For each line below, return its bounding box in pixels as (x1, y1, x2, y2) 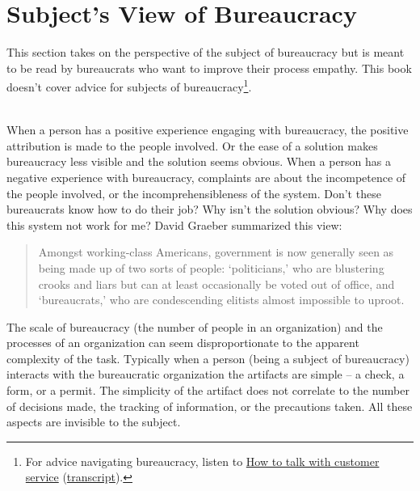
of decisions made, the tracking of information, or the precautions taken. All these (6, 397, 413, 414)
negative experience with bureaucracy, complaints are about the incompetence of (6, 168, 406, 185)
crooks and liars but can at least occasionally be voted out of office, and (38, 275, 395, 292)
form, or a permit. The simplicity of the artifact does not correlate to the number (6, 382, 409, 399)
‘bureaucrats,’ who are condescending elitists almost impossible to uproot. (38, 291, 405, 308)
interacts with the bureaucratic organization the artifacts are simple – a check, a (6, 366, 405, 383)
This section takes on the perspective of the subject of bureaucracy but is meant (6, 44, 405, 61)
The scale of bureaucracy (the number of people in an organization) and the (6, 318, 383, 335)
